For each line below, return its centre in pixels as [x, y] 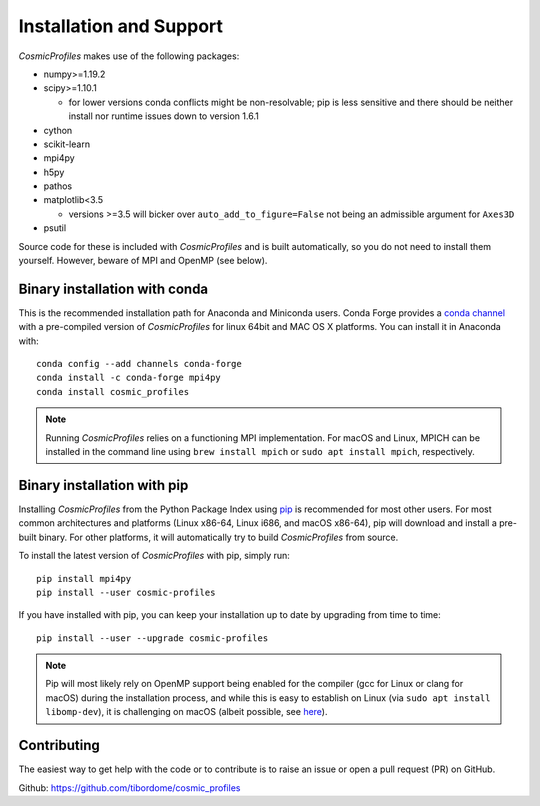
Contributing [59, 745]
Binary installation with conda [113, 288]
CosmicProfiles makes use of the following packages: [129, 56]
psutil [55, 228]
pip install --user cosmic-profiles [126, 592]
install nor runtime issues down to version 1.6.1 [163, 116]
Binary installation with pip [103, 485]
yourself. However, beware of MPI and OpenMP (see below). [143, 261]
